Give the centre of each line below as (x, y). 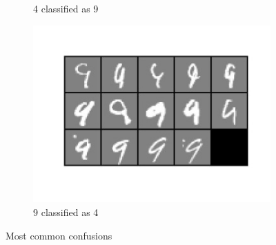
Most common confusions (59, 235)
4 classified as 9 (66, 8)
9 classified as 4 (66, 212)
